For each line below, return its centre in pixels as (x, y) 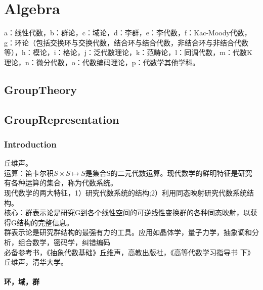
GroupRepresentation (62, 119)
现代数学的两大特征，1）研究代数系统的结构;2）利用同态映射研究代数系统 (125, 193)
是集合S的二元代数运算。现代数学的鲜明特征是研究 (169, 173)
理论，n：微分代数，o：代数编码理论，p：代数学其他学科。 (102, 62)
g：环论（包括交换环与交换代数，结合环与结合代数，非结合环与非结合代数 (126, 42)
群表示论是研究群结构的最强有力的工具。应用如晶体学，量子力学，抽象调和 (128, 232)
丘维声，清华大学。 (36, 262)
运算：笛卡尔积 (29, 173)
